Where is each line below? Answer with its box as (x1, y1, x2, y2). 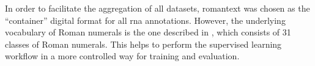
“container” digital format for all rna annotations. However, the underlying (5, 13, 286, 26)
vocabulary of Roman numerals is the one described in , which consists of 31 (5, 26, 291, 38)
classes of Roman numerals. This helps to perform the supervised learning (5, 37, 282, 50)
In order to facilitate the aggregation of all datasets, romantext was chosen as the (5, 2, 310, 14)
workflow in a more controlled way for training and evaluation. (5, 50, 240, 62)
